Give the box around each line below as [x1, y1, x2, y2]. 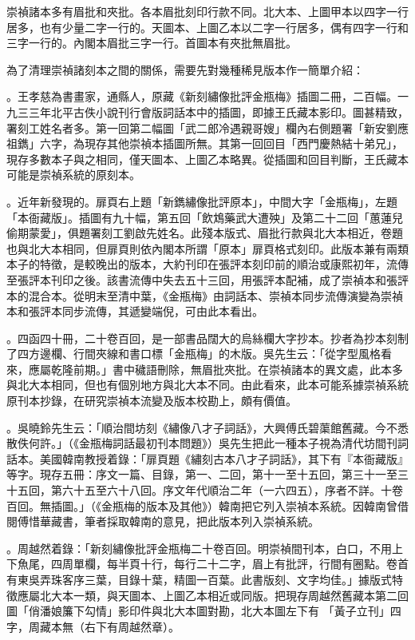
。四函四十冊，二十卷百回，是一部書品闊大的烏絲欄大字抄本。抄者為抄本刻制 [6, 329, 409, 346]
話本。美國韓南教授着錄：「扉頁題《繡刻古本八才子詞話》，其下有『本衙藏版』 [6, 450, 409, 467]
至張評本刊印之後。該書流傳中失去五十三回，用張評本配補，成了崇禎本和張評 [6, 271, 409, 288]
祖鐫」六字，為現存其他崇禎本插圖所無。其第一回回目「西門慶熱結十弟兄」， [6, 135, 403, 152]
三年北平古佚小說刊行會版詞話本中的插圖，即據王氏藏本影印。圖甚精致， [28, 103, 409, 120]
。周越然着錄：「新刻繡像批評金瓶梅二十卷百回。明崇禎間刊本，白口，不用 [6, 539, 392, 556]
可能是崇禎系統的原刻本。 [6, 166, 140, 183]
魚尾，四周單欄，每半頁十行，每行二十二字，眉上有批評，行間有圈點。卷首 [17, 555, 409, 572]
